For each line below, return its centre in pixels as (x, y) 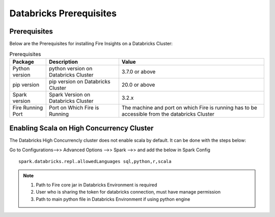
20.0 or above (138, 85)
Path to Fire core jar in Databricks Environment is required (97, 185)
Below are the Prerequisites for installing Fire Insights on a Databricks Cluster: (91, 44)
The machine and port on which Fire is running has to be (189, 107)
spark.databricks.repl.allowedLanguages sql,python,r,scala (95, 161)
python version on (71, 68)
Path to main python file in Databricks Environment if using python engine (113, 199)
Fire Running (28, 107)
